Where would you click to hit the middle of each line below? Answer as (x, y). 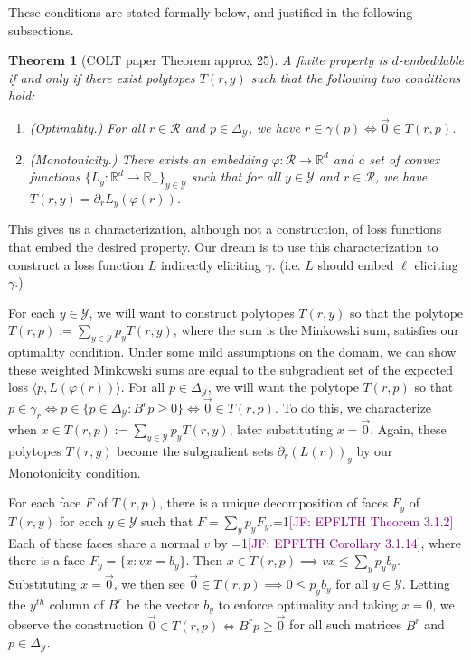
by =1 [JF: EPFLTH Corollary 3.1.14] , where (337, 542)
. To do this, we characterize (353, 408)
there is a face (47, 560)
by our (375, 450)
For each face (45, 502)
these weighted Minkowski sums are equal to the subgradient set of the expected (231, 369)
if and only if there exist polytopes (102, 77)
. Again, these (408, 429)
